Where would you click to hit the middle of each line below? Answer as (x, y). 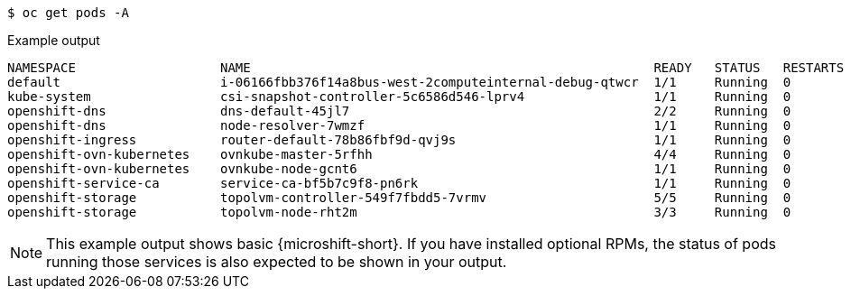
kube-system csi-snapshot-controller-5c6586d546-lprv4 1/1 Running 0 (399, 97)
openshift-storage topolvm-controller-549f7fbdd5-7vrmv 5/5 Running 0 (399, 198)
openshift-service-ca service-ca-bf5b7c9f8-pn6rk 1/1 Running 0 (399, 183)
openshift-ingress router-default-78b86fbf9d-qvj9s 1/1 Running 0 (399, 140)
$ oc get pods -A (68, 13)
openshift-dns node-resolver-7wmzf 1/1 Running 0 (399, 125)
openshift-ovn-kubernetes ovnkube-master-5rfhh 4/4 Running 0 (399, 154)
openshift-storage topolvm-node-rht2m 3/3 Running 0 (399, 212)
